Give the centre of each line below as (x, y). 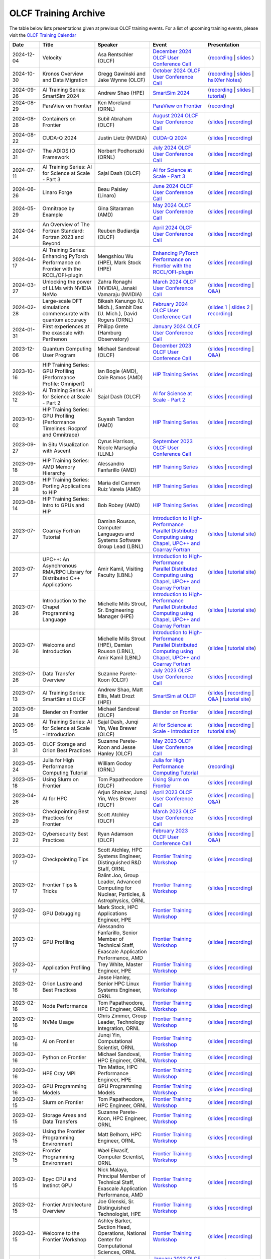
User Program (59, 355)
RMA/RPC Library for (67, 572)
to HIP (50, 493)
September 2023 (173, 442)
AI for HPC (55, 799)
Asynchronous (60, 566)
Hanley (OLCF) (115, 754)
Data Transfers (60, 1122)
